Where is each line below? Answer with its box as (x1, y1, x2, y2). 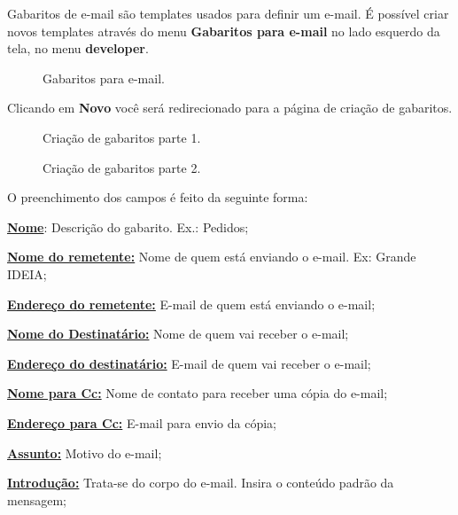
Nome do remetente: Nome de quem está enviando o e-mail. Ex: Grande (7, 247, 416, 266)
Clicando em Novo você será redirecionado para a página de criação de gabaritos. (7, 98, 453, 117)
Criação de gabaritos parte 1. (43, 128, 201, 146)
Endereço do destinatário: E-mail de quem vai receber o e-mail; (7, 354, 371, 372)
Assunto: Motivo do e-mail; (7, 443, 162, 462)
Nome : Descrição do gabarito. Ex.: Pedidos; (7, 217, 249, 236)
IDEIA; (7, 264, 47, 283)
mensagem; (7, 490, 66, 509)
